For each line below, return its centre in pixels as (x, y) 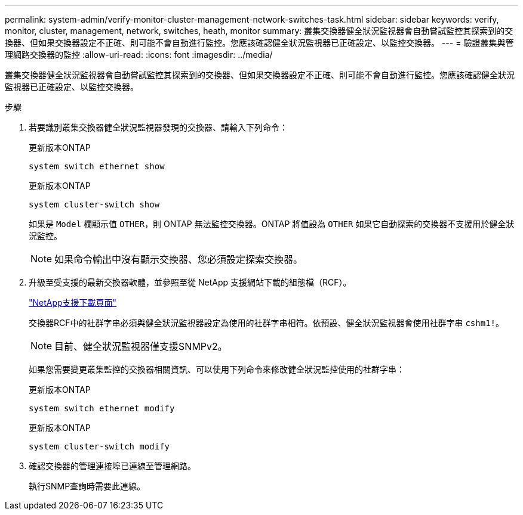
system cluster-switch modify (99, 446)
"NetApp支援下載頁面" (73, 303)
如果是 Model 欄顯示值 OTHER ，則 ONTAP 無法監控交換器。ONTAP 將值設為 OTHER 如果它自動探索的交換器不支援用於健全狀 (272, 224)
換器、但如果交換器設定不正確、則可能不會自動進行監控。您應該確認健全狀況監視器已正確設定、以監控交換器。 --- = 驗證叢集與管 (259, 43)
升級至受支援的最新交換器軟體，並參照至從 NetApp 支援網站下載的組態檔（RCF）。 (190, 282)
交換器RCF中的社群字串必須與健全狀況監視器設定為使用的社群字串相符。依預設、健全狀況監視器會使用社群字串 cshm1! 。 (267, 323)
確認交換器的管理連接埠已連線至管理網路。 (112, 466)
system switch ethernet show (97, 166)
